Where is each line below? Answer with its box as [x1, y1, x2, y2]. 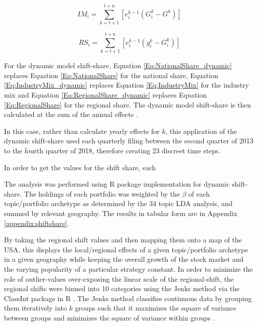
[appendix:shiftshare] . [4, 217, 69, 228]
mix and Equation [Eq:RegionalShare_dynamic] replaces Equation [4, 90, 207, 100]
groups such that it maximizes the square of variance [75, 303, 237, 313]
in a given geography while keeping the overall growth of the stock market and [4, 254, 244, 264]
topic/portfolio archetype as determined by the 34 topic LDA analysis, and [4, 198, 233, 209]
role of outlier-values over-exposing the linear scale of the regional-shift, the [4, 273, 234, 284]
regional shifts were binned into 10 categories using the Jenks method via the [4, 283, 240, 294]
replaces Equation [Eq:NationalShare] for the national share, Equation [4, 70, 218, 80]
